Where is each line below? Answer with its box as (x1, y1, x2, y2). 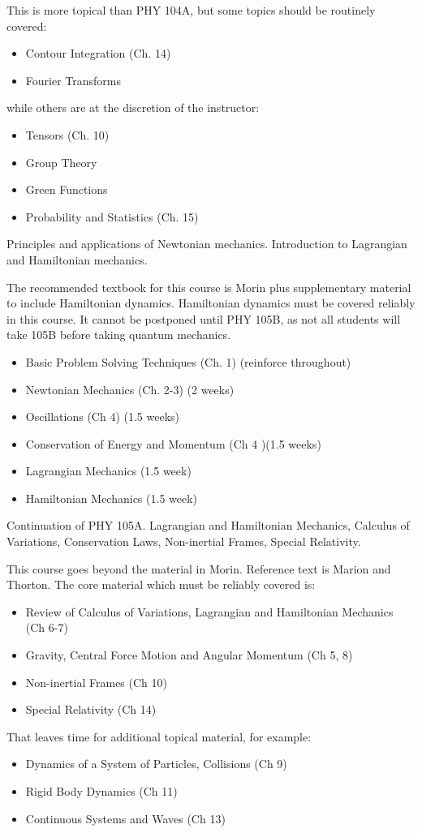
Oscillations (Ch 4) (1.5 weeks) (25, 408, 180, 425)
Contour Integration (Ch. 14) (25, 45, 171, 62)
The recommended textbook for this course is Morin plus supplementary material (6, 278, 411, 295)
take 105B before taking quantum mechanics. (6, 326, 231, 343)
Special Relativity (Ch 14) (25, 701, 157, 718)
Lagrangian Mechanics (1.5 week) (25, 462, 192, 479)
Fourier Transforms (25, 71, 121, 88)
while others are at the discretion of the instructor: (6, 99, 260, 116)
